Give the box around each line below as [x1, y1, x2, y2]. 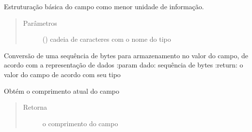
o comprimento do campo [42, 118, 118, 128]
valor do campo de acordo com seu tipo [4, 69, 121, 79]
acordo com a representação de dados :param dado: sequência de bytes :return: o [4, 60, 243, 70]
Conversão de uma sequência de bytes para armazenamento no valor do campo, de [4, 50, 248, 60]
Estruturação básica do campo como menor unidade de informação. [4, 1, 204, 11]
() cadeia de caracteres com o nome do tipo [42, 34, 171, 44]
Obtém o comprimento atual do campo [4, 85, 120, 96]
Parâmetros [23, 17, 57, 28]
